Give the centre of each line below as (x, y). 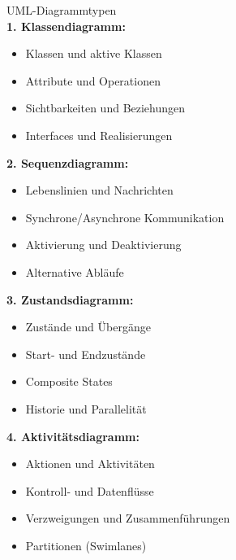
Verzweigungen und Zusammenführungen (128, 518)
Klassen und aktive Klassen (94, 53)
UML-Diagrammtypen (62, 10)
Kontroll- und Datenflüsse (90, 490)
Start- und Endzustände (86, 354)
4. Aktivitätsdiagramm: (73, 436)
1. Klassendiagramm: (66, 26)
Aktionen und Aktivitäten (90, 464)
